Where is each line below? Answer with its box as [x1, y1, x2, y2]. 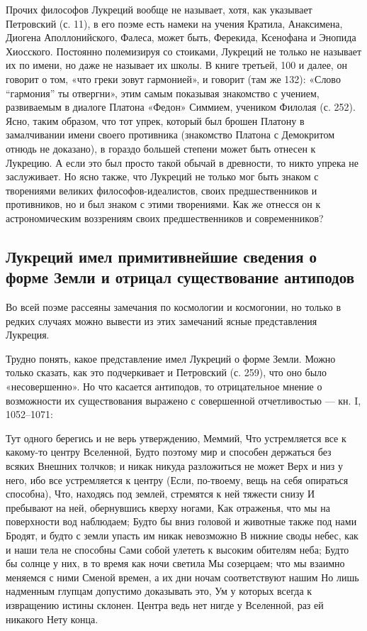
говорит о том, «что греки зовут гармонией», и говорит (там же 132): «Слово [6, 71, 341, 86]
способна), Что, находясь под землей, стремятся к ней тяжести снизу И [6, 486, 315, 501]
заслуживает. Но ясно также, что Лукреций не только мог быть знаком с [6, 169, 319, 184]
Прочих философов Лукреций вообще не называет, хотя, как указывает [6, 2, 312, 16]
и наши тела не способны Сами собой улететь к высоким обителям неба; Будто [6, 542, 349, 556]
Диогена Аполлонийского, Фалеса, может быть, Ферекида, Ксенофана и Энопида [6, 30, 356, 45]
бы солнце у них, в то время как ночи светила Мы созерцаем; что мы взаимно [6, 556, 345, 571]
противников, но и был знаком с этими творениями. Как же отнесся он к [6, 197, 321, 212]
